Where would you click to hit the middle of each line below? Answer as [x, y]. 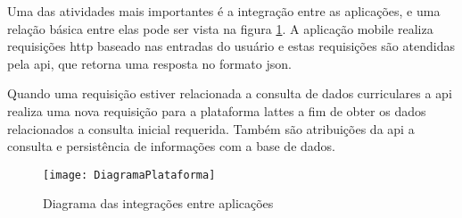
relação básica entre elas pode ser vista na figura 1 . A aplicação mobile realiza [220, 28]
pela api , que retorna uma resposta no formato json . [149, 63]
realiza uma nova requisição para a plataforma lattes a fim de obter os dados [217, 110]
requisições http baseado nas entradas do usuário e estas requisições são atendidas [231, 46]
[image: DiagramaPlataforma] [129, 175]
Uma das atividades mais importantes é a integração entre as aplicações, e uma [224, 11]
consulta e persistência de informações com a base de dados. [171, 146]
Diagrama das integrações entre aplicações [158, 203]
